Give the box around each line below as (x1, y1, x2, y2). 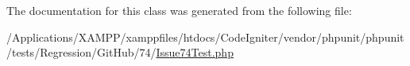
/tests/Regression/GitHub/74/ (6, 44, 157, 60)
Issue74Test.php (156, 44, 234, 60)
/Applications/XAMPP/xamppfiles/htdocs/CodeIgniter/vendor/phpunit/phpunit (6, 28, 404, 45)
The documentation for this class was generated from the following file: (6, 2, 352, 18)
